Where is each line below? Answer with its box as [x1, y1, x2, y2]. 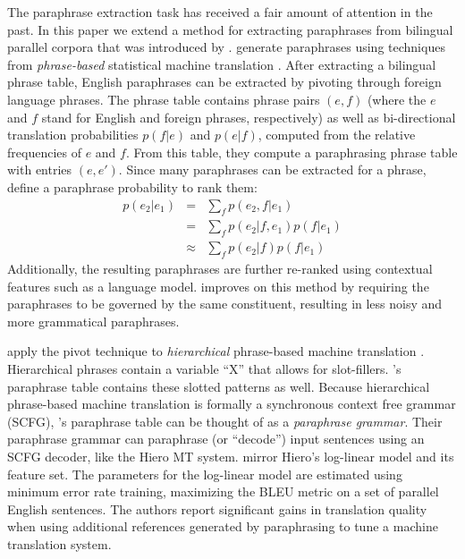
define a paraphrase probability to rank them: [7, 177, 258, 196]
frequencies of [7, 142, 81, 161]
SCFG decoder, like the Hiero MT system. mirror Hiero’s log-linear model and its [7, 446, 454, 465]
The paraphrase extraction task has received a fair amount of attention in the [7, 3, 433, 21]
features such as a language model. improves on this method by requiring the [7, 276, 429, 295]
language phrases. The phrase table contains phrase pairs [7, 89, 320, 108]
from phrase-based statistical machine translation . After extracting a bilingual [7, 55, 436, 73]
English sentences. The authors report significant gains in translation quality [7, 499, 427, 518]
